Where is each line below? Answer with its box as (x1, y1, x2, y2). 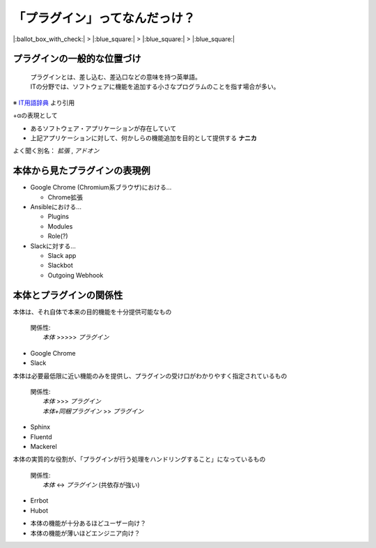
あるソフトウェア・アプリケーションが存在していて (30, 124, 177, 132)
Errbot (30, 496, 49, 505)
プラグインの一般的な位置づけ (13, 53, 141, 65)
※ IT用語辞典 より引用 (13, 98, 75, 107)
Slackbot (47, 261, 73, 270)
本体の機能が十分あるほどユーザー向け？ (30, 519, 146, 528)
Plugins (47, 213, 70, 221)
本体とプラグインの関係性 (13, 289, 123, 301)
